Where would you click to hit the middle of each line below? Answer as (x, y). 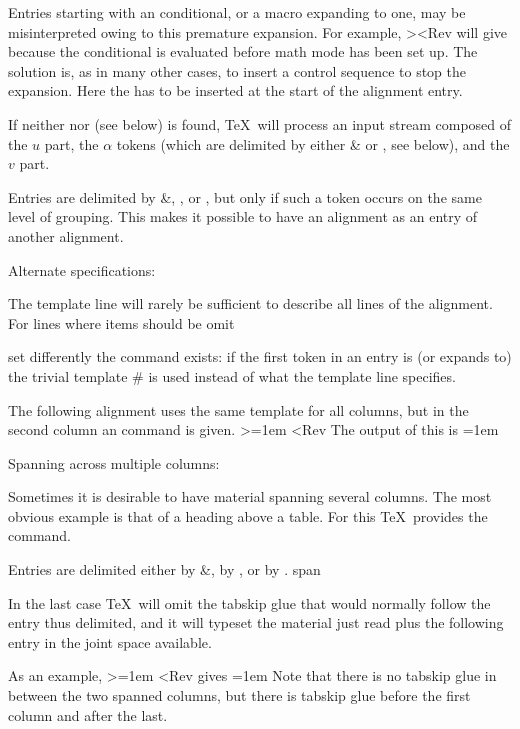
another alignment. (66, 235)
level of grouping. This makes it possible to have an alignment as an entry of (243, 216)
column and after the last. (88, 714)
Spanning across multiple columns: (114, 462)
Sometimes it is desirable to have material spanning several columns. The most (250, 496)
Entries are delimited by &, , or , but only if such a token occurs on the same (245, 196)
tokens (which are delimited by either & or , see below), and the (313, 143)
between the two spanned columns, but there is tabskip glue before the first (239, 695)
